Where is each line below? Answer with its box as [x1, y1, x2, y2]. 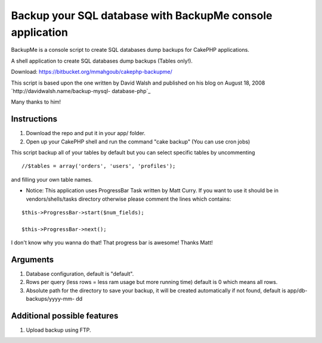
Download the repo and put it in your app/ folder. [26, 130, 146, 137]
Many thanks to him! [11, 98, 61, 105]
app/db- [287, 286, 308, 294]
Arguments [11, 254, 54, 264]
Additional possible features [11, 311, 119, 321]
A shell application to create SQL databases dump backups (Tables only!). [11, 57, 193, 64]
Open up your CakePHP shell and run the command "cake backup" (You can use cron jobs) [26, 138, 250, 145]
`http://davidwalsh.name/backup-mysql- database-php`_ [11, 87, 151, 95]
